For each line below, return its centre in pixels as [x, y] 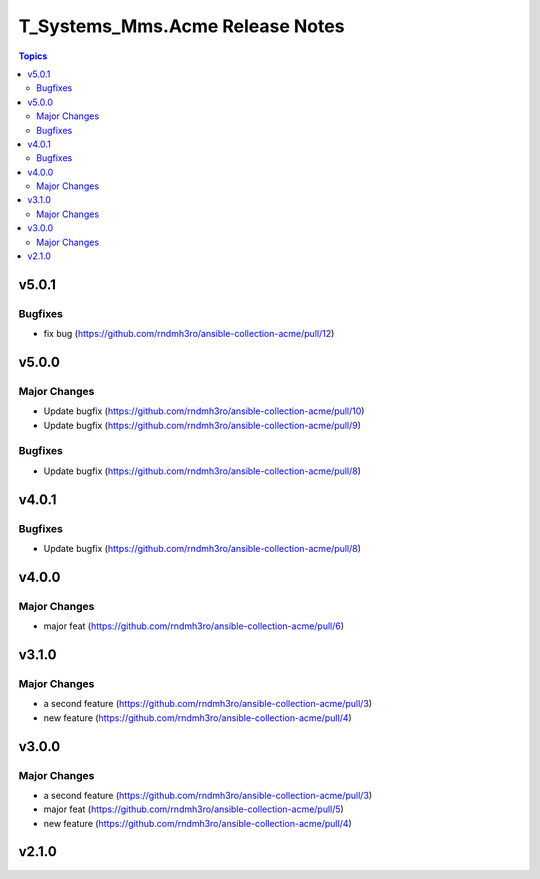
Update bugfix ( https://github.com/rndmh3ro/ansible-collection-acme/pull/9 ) [202, 425]
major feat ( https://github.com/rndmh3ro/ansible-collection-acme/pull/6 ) [194, 626]
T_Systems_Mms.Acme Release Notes [181, 26]
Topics [33, 56]
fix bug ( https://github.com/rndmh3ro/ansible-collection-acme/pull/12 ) [189, 334]
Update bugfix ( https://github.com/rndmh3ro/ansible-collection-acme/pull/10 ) [204, 411]
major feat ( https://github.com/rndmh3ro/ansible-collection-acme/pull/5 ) [193, 809]
